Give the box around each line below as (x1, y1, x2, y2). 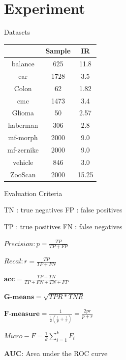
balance (11, 58, 34, 69)
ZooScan (10, 169, 36, 179)
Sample (45, 46, 71, 56)
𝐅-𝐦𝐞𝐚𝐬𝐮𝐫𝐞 (4, 310, 40, 317)
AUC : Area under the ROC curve (4, 348, 108, 358)
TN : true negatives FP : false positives (4, 205, 123, 215)
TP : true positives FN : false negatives (4, 221, 123, 231)
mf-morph (8, 132, 38, 143)
